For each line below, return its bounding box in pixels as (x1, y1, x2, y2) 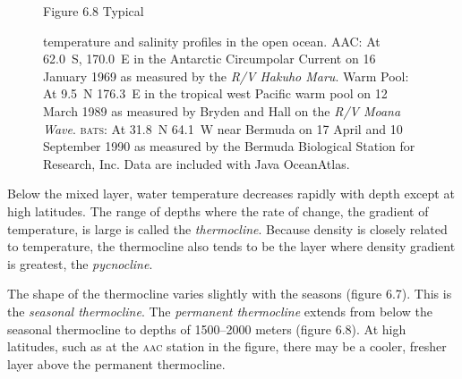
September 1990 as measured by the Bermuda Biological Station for (43, 137, 415, 156)
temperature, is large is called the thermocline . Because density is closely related (7, 219, 448, 238)
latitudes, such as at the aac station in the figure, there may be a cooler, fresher (7, 337, 447, 356)
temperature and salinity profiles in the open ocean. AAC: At (43, 31, 381, 50)
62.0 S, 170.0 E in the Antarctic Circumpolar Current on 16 (43, 49, 376, 68)
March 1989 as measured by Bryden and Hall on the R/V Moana (43, 101, 401, 120)
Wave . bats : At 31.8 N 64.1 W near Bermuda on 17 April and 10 (43, 119, 403, 138)
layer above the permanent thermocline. (7, 354, 226, 373)
